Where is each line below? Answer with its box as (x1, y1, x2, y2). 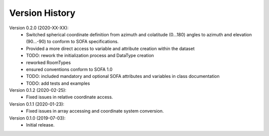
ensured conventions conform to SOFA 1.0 (26, 66, 113, 72)
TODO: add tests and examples (26, 80, 90, 86)
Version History (9, 7, 76, 18)
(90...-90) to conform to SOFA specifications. (26, 39, 119, 45)
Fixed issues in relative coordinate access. (26, 94, 113, 100)
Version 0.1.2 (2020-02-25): (9, 87, 67, 93)
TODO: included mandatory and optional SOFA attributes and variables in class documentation (26, 73, 220, 79)
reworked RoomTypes (26, 60, 71, 66)
